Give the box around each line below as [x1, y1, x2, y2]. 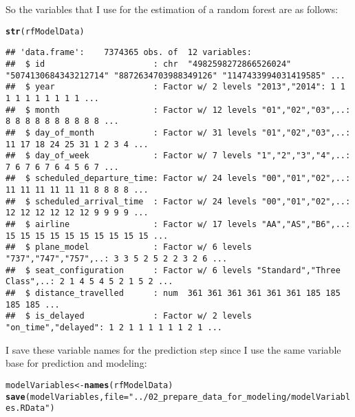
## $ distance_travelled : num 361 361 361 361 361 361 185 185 [6, 288, 341, 299]
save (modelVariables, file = [6, 392, 129, 402]
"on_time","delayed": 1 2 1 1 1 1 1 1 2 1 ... [6, 323, 222, 332]
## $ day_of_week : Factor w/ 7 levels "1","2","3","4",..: [6, 151, 351, 161]
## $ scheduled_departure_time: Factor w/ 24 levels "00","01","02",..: [6, 173, 351, 184]
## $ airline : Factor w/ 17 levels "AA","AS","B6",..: [6, 220, 351, 230]
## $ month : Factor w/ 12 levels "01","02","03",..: [6, 105, 351, 115]
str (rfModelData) [6, 26, 85, 36]
